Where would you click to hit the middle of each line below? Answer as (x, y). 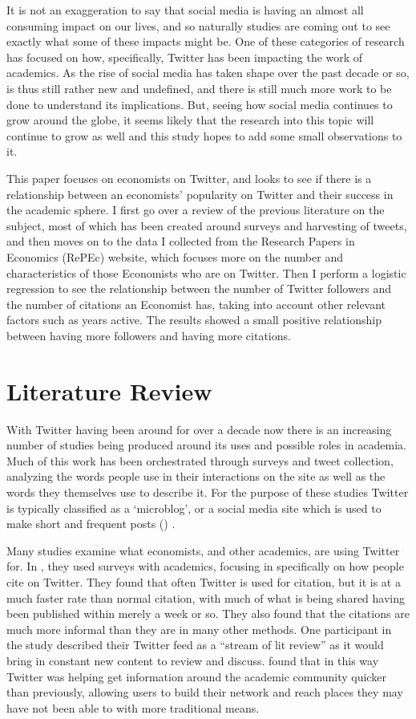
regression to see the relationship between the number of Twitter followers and (199, 288)
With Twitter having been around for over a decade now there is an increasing (199, 429)
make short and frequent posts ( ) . (91, 524)
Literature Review (109, 390)
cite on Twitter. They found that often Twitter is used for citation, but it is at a (204, 581)
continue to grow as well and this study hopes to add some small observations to (204, 135)
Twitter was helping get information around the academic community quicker (196, 676)
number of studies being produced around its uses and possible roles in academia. (206, 445)
